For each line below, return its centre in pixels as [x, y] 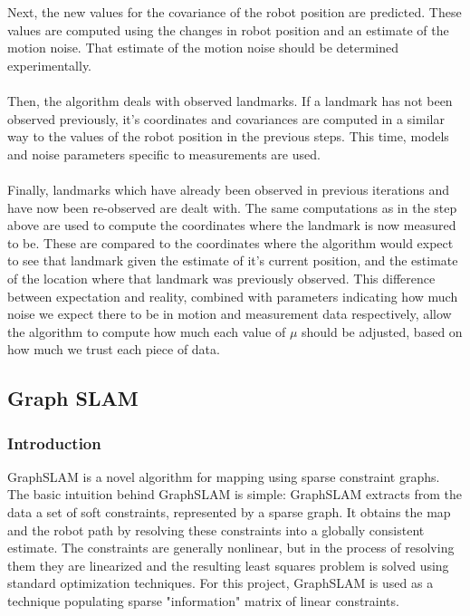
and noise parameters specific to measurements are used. [164, 154]
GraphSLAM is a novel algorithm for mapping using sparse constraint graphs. [224, 476]
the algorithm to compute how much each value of [147, 331]
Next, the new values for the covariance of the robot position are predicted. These [235, 12]
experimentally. [50, 65]
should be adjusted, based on [382, 331]
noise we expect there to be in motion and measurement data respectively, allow [230, 314]
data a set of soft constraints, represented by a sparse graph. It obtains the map [229, 512]
